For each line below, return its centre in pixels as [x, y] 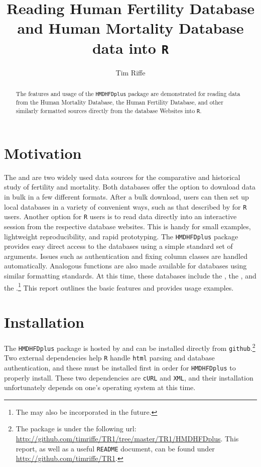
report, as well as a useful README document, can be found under [115, 448]
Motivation [43, 153]
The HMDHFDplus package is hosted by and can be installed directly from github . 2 [130, 347]
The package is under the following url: [76, 429]
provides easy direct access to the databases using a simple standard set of [118, 246]
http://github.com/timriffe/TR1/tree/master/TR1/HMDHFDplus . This [127, 439]
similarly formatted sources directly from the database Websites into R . [109, 110]
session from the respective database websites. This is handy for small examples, [127, 226]
